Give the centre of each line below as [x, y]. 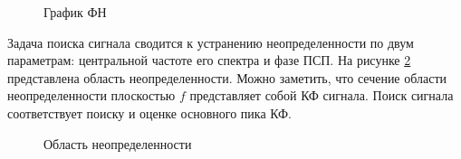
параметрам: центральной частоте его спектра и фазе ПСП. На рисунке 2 [209, 60]
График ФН [75, 12]
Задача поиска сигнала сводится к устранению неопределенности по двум [211, 42]
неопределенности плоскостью [91, 95]
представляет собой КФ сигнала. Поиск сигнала [322, 95]
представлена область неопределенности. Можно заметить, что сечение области [227, 77]
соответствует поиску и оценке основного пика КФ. [149, 112]
